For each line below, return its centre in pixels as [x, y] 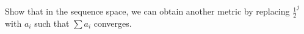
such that [52, 23]
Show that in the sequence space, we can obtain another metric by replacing [147, 11]
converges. [113, 23]
